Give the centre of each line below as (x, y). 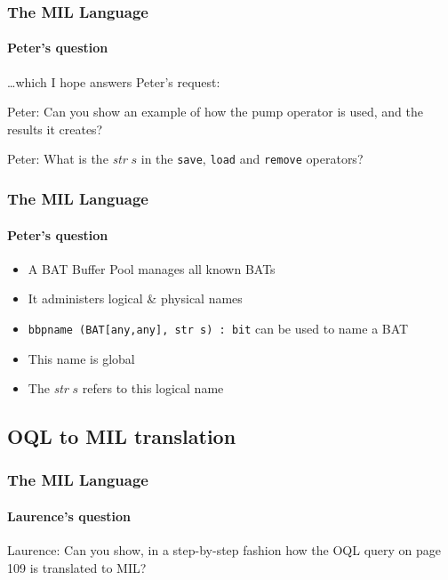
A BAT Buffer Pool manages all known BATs (152, 268)
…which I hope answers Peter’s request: (114, 81)
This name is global (81, 358)
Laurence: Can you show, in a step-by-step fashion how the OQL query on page (224, 550)
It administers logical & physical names (135, 298)
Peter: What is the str (67, 159)
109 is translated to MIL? (77, 567)
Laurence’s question (69, 516)
